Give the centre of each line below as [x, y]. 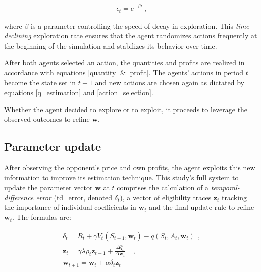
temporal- [225, 187]
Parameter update [53, 146]
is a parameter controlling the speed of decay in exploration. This [132, 26]
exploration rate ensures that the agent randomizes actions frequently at [145, 36]
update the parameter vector [48, 187]
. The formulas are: [41, 217]
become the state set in [40, 82]
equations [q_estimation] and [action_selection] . [79, 92]
